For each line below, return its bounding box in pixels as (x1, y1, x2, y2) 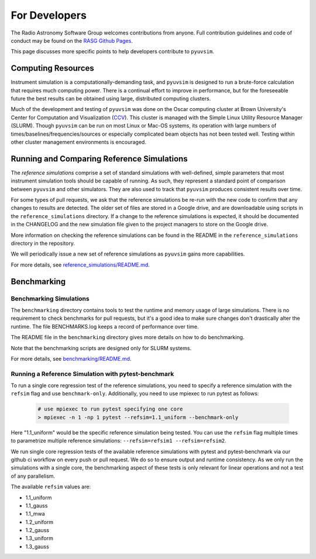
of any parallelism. (11, 472, 56, 479)
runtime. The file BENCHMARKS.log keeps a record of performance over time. (11, 323, 199, 330)
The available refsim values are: (11, 483, 91, 491)
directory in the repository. (11, 240, 75, 247)
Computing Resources (11, 63, 95, 73)
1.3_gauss (25, 543, 49, 550)
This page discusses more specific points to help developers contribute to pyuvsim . (11, 48, 215, 55)
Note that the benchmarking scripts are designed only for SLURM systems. (11, 344, 192, 351)
